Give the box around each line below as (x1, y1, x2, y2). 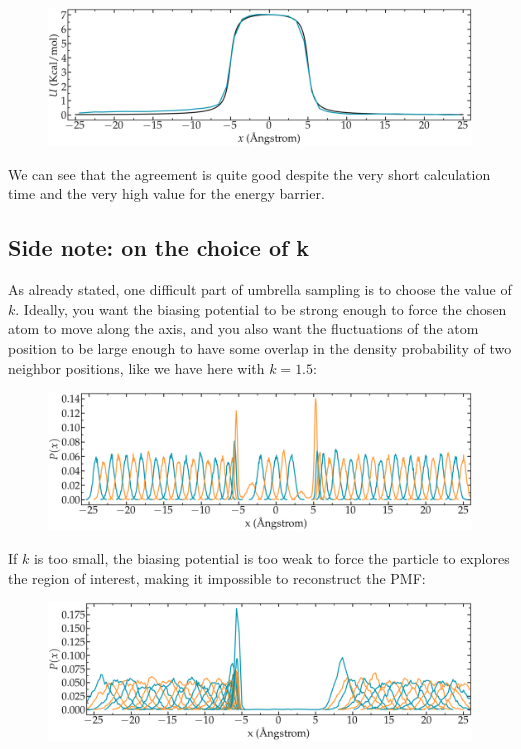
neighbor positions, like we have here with (8, 357, 265, 378)
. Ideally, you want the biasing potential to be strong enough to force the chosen (15, 298, 507, 319)
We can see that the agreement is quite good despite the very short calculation (8, 163, 491, 184)
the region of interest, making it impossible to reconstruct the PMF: (8, 567, 426, 588)
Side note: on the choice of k (8, 232, 310, 263)
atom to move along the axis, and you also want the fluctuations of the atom (8, 318, 479, 339)
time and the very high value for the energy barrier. (8, 183, 325, 204)
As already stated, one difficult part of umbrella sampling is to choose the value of (8, 279, 512, 300)
